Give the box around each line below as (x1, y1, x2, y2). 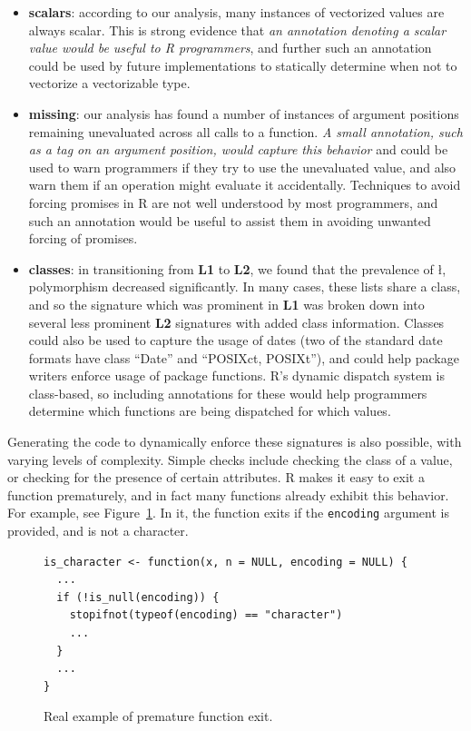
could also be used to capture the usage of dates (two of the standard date (28, 331, 443, 350)
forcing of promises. (28, 229, 138, 248)
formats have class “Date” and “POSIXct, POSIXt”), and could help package (28, 348, 459, 367)
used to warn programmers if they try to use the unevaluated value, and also (28, 157, 456, 176)
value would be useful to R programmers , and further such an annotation (28, 38, 432, 57)
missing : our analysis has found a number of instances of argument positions (28, 104, 459, 123)
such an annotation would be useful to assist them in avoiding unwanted (28, 211, 431, 230)
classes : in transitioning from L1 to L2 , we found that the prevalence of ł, (28, 259, 446, 278)
